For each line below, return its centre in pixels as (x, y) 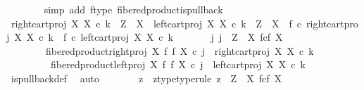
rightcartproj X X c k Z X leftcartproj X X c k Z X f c (156, 23)
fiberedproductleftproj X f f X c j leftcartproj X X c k (178, 64)
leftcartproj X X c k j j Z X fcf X (182, 37)
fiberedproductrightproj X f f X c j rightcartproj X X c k (180, 50)
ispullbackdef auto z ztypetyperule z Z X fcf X (146, 78)
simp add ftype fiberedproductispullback (133, 9)
